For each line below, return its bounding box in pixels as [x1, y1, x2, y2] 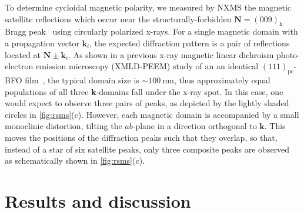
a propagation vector [5, 36, 79, 49]
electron [5, 60, 34, 72]
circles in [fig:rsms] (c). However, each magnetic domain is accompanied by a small [5, 108, 299, 120]
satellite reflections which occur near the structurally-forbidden [5, 12, 232, 25]
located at [5, 48, 41, 60]
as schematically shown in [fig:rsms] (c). [5, 154, 145, 167]
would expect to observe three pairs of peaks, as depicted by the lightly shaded [5, 97, 289, 109]
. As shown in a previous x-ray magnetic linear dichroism [68, 48, 274, 60]
